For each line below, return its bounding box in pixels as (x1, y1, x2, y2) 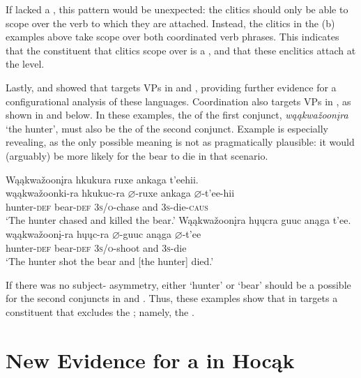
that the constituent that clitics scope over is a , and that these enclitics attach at (6, 43, 356, 57)
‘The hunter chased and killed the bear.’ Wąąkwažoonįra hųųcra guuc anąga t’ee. (6, 213, 351, 227)
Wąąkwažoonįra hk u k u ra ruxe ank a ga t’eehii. (6, 172, 199, 186)
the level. (6, 56, 45, 71)
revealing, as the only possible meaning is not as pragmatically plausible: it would (6, 135, 355, 149)
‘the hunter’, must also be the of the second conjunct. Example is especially (6, 121, 328, 135)
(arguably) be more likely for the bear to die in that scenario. (6, 148, 268, 162)
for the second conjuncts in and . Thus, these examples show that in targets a (6, 291, 338, 305)
